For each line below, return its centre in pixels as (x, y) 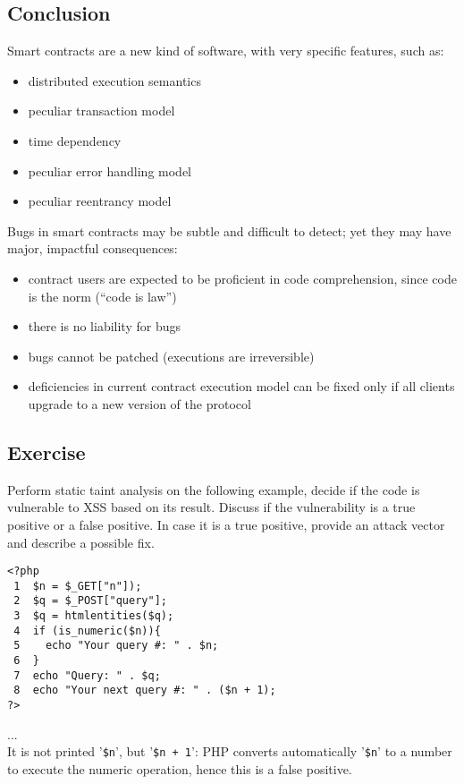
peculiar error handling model (110, 170)
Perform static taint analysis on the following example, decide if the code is (214, 489)
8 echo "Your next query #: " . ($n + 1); (145, 690)
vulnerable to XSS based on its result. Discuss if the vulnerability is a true (211, 507)
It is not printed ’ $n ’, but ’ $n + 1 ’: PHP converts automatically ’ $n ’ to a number (230, 751)
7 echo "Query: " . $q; (87, 675)
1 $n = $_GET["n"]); (78, 586)
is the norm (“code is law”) (102, 296)
